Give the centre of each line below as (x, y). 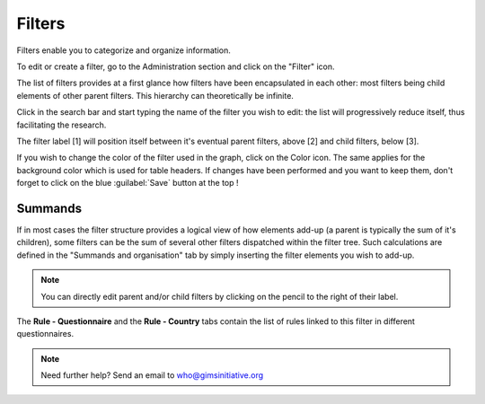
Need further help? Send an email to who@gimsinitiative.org (152, 375)
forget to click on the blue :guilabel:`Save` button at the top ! (128, 183)
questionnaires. (45, 334)
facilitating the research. (62, 125)
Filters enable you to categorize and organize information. (123, 50)
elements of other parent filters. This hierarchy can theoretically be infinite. (155, 95)
